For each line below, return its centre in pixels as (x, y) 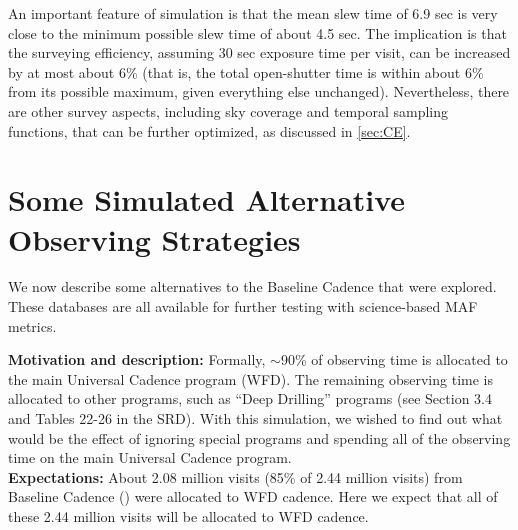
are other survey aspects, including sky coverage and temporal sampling (228, 110)
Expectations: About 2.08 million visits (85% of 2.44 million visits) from (235, 476)
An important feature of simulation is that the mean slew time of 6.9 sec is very (253, 13)
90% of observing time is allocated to (394, 359)
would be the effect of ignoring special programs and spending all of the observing (259, 437)
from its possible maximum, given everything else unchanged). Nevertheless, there (259, 91)
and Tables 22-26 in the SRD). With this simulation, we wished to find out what (255, 418)
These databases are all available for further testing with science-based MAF (243, 306)
